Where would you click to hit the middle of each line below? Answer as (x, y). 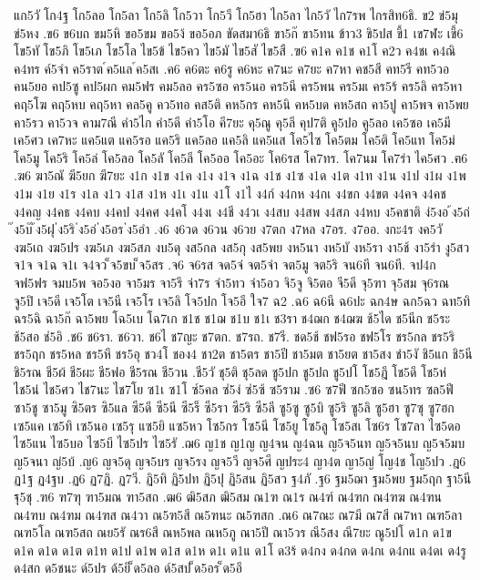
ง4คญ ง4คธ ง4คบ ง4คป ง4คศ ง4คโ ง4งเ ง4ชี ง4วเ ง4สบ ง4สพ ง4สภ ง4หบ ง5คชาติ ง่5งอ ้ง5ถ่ (242, 211)
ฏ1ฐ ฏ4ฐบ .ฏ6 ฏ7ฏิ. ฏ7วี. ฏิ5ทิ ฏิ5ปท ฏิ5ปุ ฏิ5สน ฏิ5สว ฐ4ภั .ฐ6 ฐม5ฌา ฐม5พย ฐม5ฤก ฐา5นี (243, 478)
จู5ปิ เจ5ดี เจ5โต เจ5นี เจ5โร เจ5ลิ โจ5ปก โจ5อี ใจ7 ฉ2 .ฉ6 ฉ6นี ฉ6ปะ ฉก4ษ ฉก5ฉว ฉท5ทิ (242, 300)
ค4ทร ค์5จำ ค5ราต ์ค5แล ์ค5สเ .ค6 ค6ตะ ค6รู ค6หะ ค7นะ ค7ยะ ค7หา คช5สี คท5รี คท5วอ (232, 68)
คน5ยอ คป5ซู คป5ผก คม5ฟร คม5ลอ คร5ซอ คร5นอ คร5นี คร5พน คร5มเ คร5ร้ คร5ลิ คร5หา (238, 86)
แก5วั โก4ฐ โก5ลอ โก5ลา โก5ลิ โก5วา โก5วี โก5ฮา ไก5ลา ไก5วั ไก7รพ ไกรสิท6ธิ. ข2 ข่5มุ (236, 15)
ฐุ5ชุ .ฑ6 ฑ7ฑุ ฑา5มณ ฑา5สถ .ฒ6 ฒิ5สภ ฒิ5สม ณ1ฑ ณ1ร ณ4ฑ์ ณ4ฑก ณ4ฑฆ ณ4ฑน (228, 497)
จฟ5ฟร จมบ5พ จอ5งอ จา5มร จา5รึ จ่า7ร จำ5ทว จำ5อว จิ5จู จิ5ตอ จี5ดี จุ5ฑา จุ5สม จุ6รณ (232, 282)
